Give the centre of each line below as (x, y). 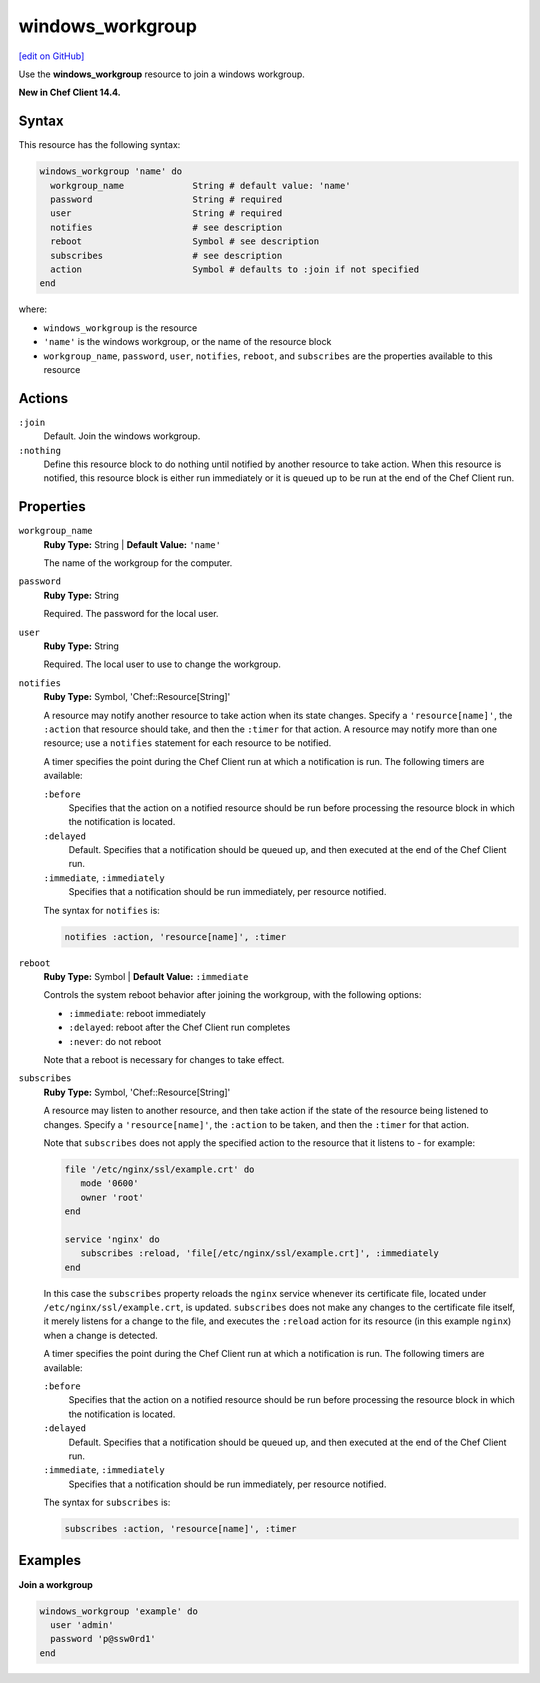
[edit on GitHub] (51, 56)
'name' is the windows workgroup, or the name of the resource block (187, 342)
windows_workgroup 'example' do (119, 1611)
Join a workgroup (56, 1584)
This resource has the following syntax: (99, 145)
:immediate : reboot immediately (137, 1013)
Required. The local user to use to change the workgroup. (162, 664)
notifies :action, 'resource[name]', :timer (175, 936)
